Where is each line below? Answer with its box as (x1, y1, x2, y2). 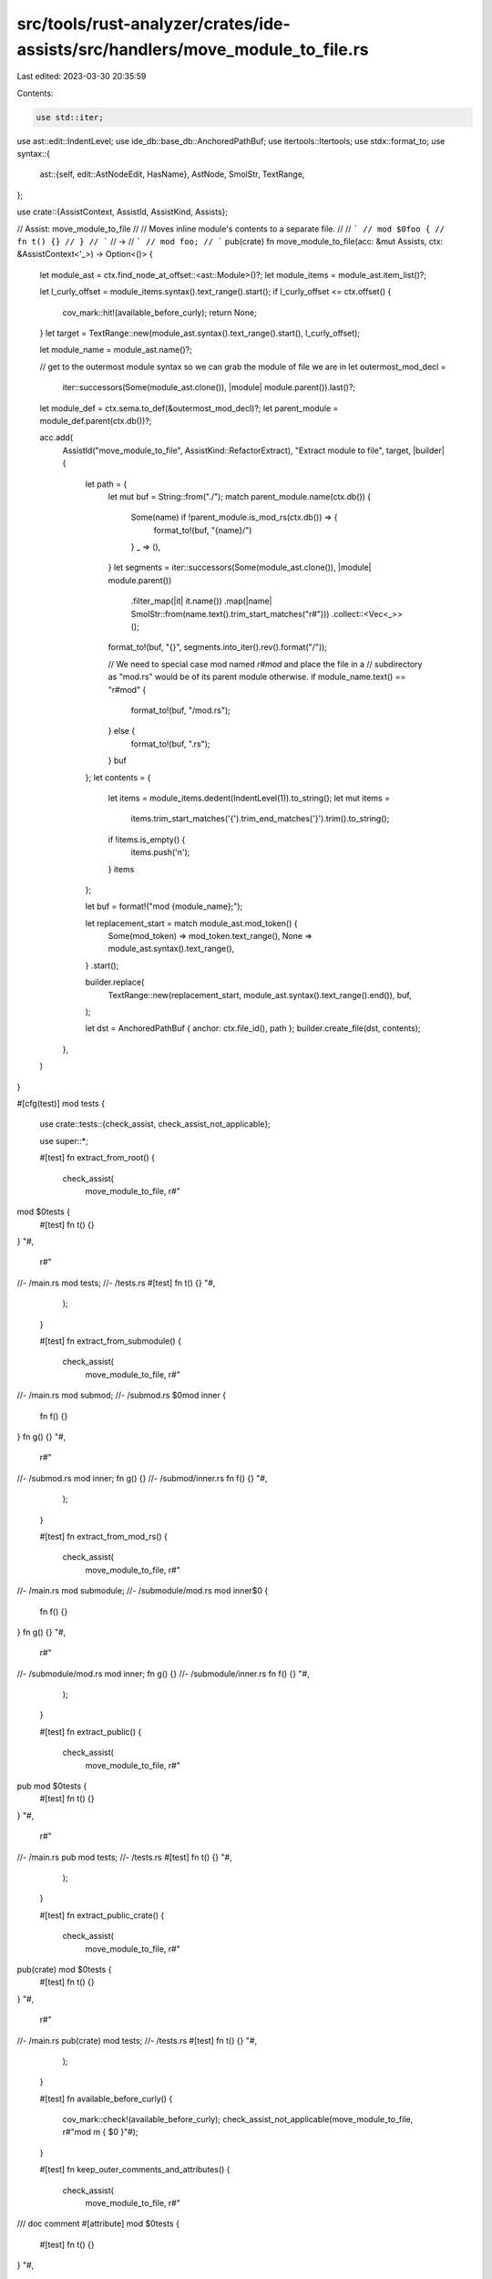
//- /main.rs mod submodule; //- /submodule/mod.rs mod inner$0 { (16, 1585, 269, 1596)
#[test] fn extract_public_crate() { (39, 1910, 165, 1921)
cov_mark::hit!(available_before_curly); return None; (62, 306, 257, 318)
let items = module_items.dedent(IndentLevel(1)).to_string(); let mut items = (108, 792, 391, 803)
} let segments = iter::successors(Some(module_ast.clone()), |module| (108, 562, 372, 573)
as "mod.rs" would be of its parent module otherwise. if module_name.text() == (108, 671, 406, 683)
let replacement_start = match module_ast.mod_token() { (85, 917, 298, 929)
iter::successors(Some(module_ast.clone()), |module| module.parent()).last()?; (62, 382, 356, 393)
